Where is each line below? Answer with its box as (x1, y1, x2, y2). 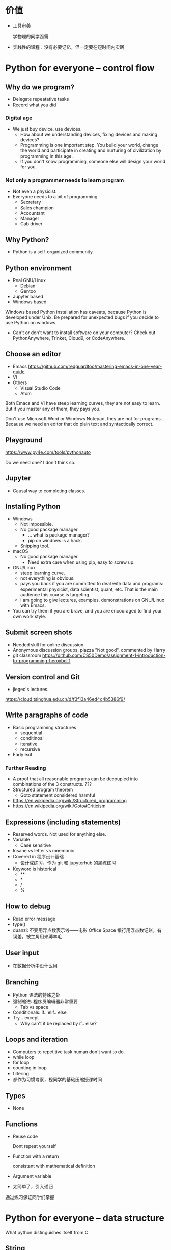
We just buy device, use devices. (12, 126, 82, 132)
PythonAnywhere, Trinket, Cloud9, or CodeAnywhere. (12, 335, 126, 341)
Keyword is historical (12, 865, 57, 872)
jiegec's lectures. (12, 686, 49, 693)
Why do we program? (5, 83, 75, 91)
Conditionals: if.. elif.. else (12, 1009, 67, 1015)
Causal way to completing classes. (12, 488, 85, 494)
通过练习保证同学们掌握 (5, 1194, 54, 1200)
